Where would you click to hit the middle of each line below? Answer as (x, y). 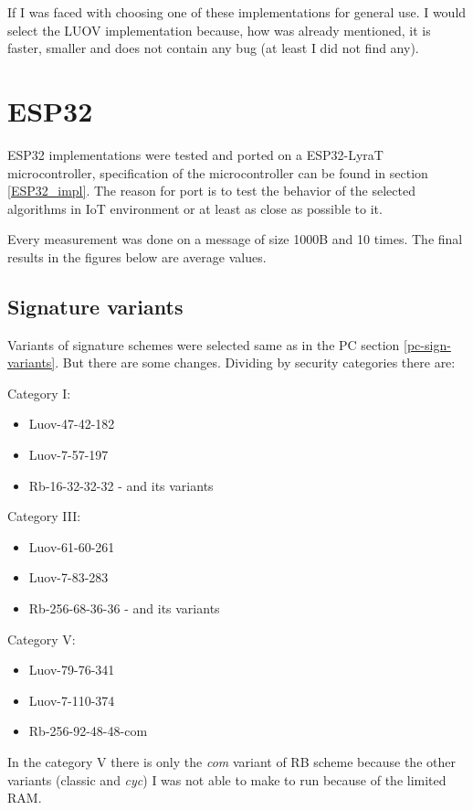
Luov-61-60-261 (72, 546)
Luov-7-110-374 (72, 700)
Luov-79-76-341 (72, 670)
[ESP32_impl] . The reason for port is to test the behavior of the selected (211, 191)
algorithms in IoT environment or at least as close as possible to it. (195, 208)
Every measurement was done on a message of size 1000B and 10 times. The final (235, 239)
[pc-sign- (427, 344)
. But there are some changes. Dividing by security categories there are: (255, 362)
